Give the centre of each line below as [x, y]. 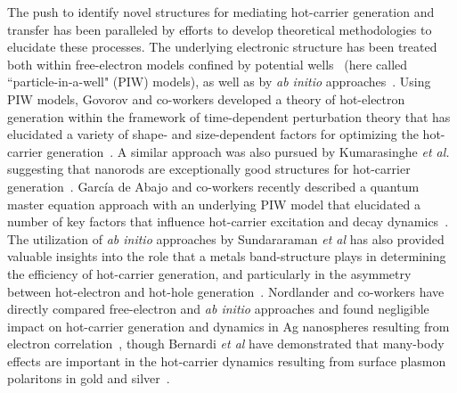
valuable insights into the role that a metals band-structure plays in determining [227, 256]
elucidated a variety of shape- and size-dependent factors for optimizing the [213, 134]
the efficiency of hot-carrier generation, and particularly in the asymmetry [209, 273]
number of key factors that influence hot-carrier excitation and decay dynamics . [228, 221]
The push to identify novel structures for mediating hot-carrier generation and [221, 12]
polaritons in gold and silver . [89, 378]
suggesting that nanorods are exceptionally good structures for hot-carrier [209, 169]
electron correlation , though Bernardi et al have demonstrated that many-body [226, 344]
